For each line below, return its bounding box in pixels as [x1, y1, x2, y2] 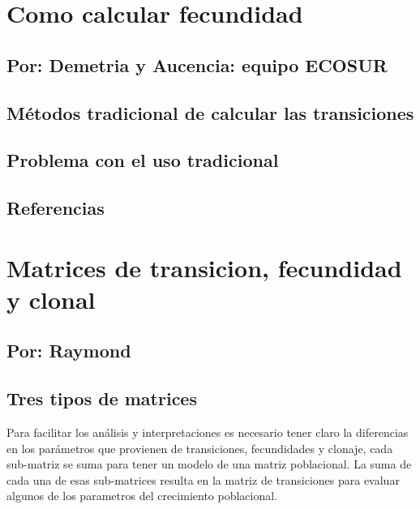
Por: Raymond [6, 338, 131, 363]
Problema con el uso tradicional [6, 148, 279, 173]
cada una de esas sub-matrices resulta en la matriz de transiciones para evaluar [6, 471, 400, 488]
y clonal [6, 282, 96, 315]
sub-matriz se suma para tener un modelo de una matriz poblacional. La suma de [6, 456, 412, 473]
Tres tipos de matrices [6, 386, 197, 411]
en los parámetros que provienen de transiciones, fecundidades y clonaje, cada [6, 439, 393, 456]
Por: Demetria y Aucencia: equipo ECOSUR [6, 52, 388, 77]
